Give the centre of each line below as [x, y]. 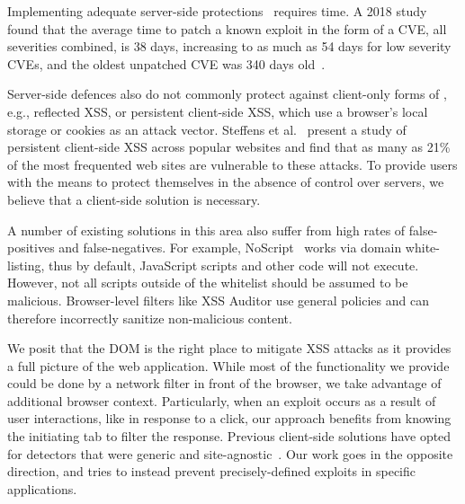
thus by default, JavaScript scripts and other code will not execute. [233, 265]
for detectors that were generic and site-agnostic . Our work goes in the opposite [230, 453]
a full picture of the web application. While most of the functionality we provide [228, 365]
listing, [26, 265]
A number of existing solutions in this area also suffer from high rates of [206, 230]
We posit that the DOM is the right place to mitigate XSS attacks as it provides [229, 348]
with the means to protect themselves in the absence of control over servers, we [226, 182]
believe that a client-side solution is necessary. [134, 199]
